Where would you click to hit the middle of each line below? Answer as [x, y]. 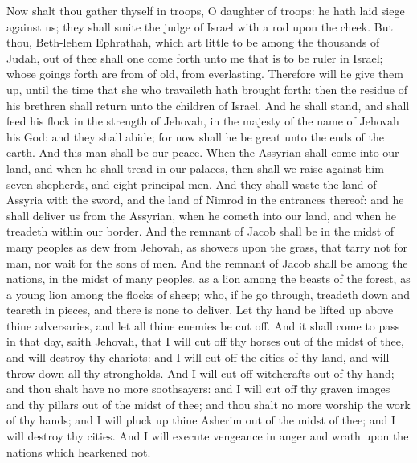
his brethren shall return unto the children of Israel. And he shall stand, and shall [208, 105]
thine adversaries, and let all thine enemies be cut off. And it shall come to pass [203, 325]
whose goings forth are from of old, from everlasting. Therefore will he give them [205, 74]
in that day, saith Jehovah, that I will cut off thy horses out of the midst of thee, [205, 341]
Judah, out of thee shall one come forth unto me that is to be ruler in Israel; [195, 57]
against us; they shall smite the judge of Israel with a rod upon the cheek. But [200, 26]
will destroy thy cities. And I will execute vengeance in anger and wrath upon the [208, 436]
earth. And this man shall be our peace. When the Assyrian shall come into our [203, 152]
